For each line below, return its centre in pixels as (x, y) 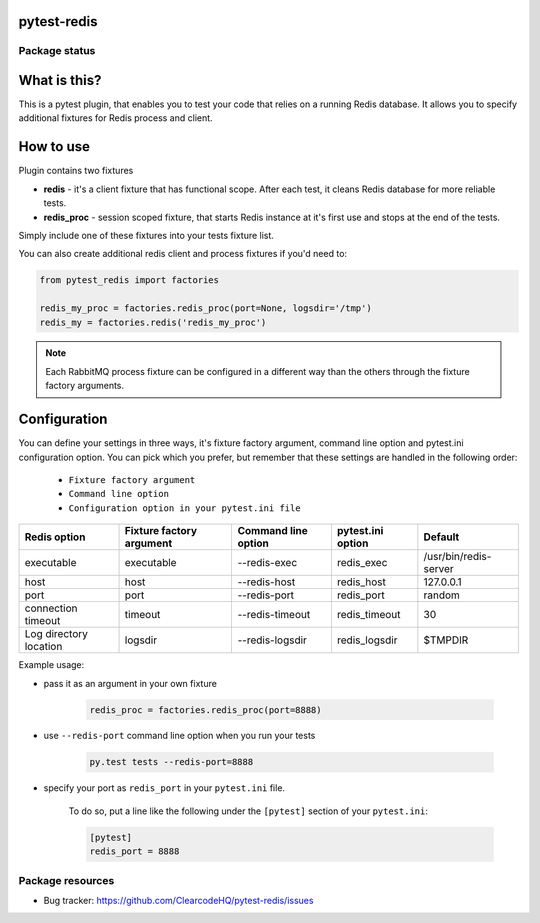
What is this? (60, 80)
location (43, 647)
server (438, 569)
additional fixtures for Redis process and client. (116, 118)
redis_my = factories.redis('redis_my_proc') (153, 322)
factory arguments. (85, 386)
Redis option (55, 537)
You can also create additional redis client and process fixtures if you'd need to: (183, 254)
